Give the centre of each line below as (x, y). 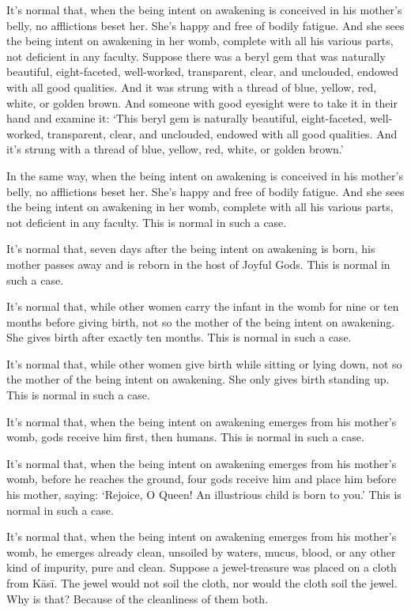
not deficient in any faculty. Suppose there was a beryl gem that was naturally (196, 56)
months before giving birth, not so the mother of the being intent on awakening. (201, 321)
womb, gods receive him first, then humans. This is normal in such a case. (185, 437)
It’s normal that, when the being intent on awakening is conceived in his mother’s (204, 9)
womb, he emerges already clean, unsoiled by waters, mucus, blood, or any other (201, 552)
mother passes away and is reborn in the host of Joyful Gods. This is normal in (198, 264)
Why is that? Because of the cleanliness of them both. (138, 598)
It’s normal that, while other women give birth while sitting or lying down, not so (204, 363)
